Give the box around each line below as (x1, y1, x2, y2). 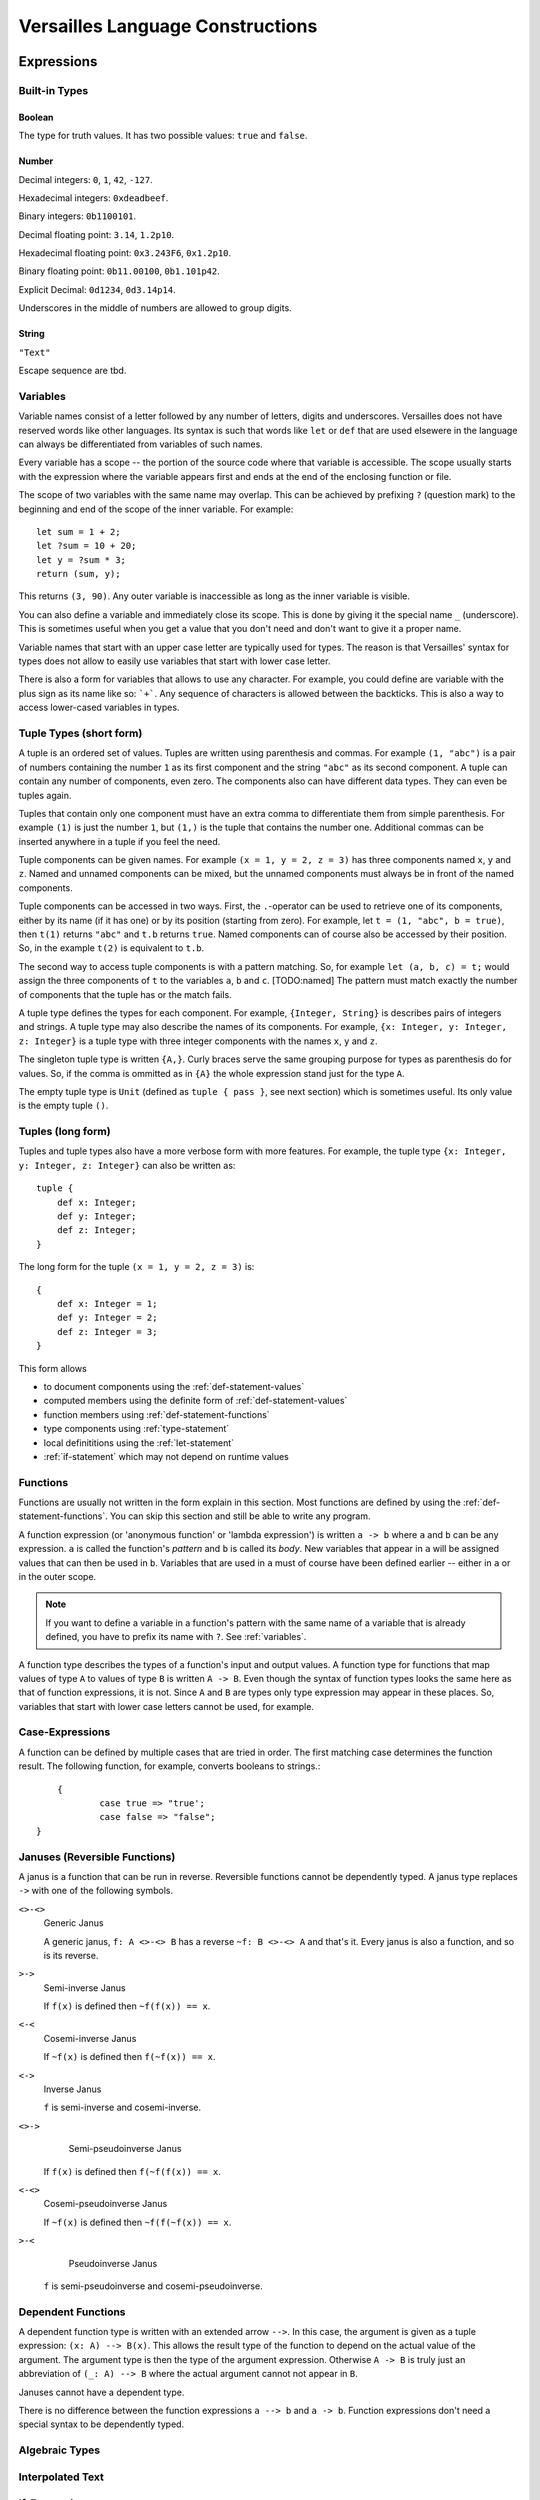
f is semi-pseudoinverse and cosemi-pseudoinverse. (43, 2280, 264, 2292)
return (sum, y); (36, 568, 121, 580)
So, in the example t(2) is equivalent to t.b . (18, 942, 205, 954)
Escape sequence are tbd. (18, 365, 127, 377)
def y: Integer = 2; (56, 1312, 158, 1324)
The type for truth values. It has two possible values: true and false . (18, 130, 308, 142)
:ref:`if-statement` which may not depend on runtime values (43, 1450, 289, 1462)
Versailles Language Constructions (18, 15, 318, 37)
